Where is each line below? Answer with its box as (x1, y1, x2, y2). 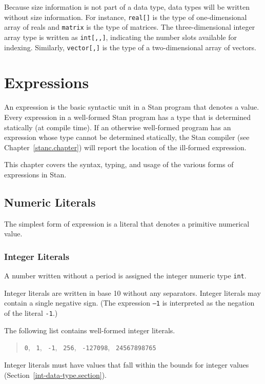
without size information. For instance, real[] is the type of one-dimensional (4, 11, 247, 22)
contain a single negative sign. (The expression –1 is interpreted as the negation (4, 297, 255, 308)
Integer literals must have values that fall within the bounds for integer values (4, 359, 249, 370)
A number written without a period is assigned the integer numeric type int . (4, 270, 247, 281)
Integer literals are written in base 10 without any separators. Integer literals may (4, 287, 261, 298)
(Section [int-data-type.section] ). (4, 369, 107, 380)
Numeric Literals (4, 194, 96, 210)
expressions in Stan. (4, 169, 67, 179)
